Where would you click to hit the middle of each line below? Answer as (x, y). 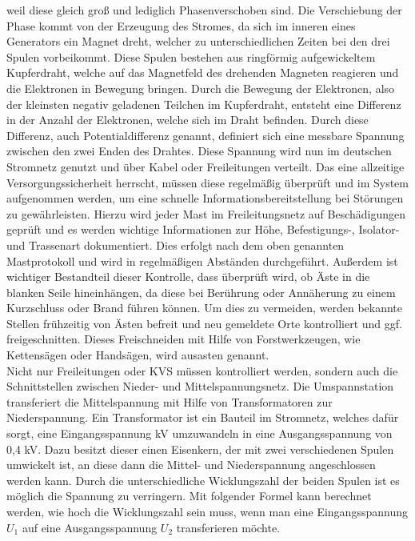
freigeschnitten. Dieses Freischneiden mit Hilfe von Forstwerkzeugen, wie (184, 339)
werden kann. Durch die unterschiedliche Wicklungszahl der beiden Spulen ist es (203, 480)
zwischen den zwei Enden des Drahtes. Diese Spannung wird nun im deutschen (199, 151)
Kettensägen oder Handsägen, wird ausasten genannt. (138, 355)
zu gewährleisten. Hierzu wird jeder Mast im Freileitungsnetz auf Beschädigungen (206, 213)
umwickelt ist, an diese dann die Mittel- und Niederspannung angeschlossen (191, 465)
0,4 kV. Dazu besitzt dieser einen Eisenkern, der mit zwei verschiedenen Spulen (200, 449)
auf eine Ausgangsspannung (90, 527)
